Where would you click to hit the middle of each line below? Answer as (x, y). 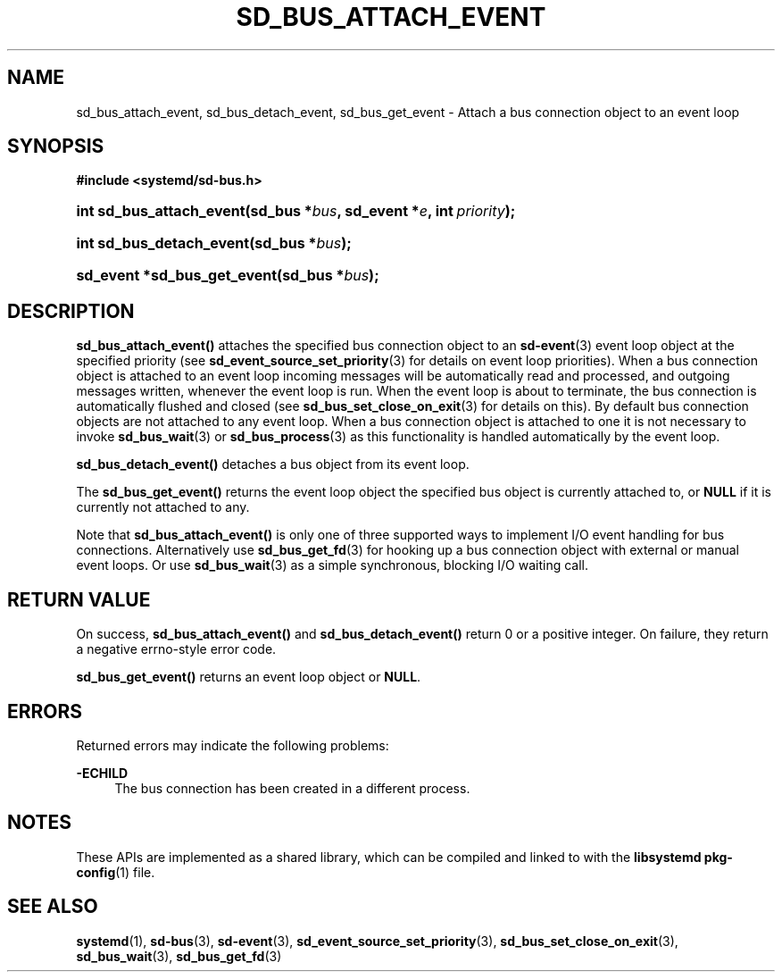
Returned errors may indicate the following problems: (233, 745)
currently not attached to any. (163, 507)
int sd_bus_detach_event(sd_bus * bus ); (214, 243)
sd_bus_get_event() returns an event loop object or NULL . (249, 677)
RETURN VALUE (79, 599)
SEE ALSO (53, 907)
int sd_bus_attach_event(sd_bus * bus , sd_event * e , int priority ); (296, 211)
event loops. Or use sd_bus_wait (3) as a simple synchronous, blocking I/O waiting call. (333, 565)
